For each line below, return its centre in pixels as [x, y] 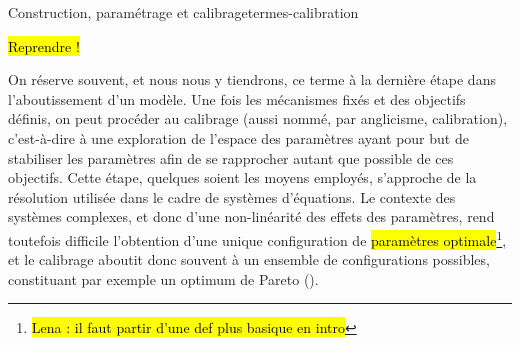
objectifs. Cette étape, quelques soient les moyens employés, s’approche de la [242, 177]
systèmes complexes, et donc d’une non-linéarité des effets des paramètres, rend [251, 216]
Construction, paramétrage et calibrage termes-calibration [183, 12]
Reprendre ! [44, 45]
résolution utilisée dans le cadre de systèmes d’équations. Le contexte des [232, 196]
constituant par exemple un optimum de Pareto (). [163, 278]
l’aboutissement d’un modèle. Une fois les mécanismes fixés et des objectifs [237, 98]
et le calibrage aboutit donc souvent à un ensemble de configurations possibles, [249, 259]
